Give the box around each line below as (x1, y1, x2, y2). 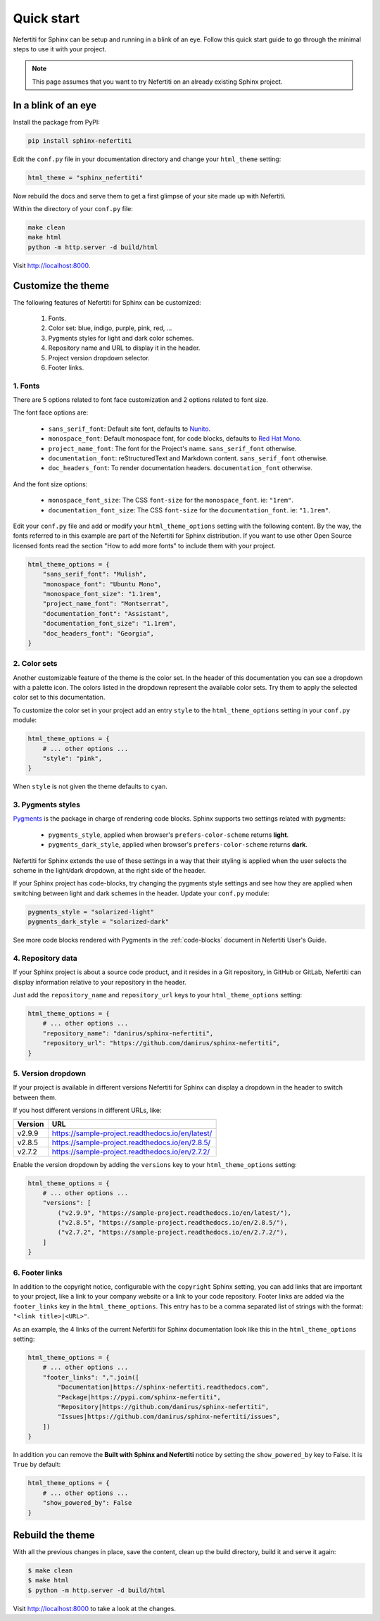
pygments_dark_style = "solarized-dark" (27, 918, 169, 926)
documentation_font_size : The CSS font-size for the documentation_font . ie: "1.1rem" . (48, 505, 331, 514)
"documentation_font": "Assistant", (42, 610, 169, 617)
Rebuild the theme (13, 1529, 95, 1541)
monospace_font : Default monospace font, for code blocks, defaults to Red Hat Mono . (48, 434, 302, 443)
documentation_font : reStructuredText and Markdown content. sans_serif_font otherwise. (48, 454, 328, 462)
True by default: (13, 1461, 61, 1469)
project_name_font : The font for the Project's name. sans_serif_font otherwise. (48, 444, 297, 453)
